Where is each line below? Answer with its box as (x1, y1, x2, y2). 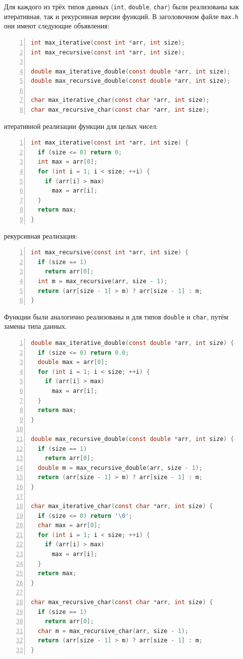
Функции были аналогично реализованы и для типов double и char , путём (4, 311, 228, 321)
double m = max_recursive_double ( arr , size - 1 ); (38, 464, 202, 471)
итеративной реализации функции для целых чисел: (4, 121, 158, 131)
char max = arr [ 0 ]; (38, 522, 101, 529)
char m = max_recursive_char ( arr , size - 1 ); (38, 627, 189, 635)
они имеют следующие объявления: (4, 21, 110, 31)
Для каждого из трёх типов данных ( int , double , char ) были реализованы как (4, 1, 239, 11)
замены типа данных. (4, 321, 67, 331)
